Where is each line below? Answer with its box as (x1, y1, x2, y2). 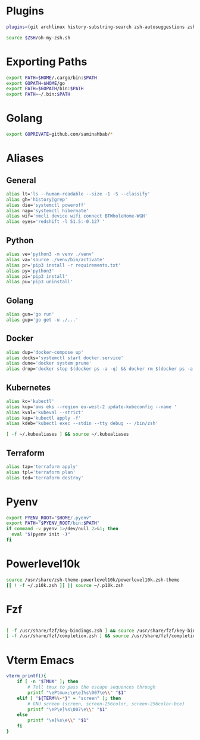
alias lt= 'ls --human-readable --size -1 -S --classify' (6, 191, 151, 197)
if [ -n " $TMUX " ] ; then (17, 678, 79, 685)
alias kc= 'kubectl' (6, 398, 55, 404)
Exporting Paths (6, 55, 87, 68)
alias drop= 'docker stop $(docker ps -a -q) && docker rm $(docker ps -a (6, 366, 193, 372)
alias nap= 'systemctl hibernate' (6, 207, 89, 213)
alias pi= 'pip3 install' (6, 273, 68, 279)
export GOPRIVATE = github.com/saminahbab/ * (6, 132, 113, 137)
